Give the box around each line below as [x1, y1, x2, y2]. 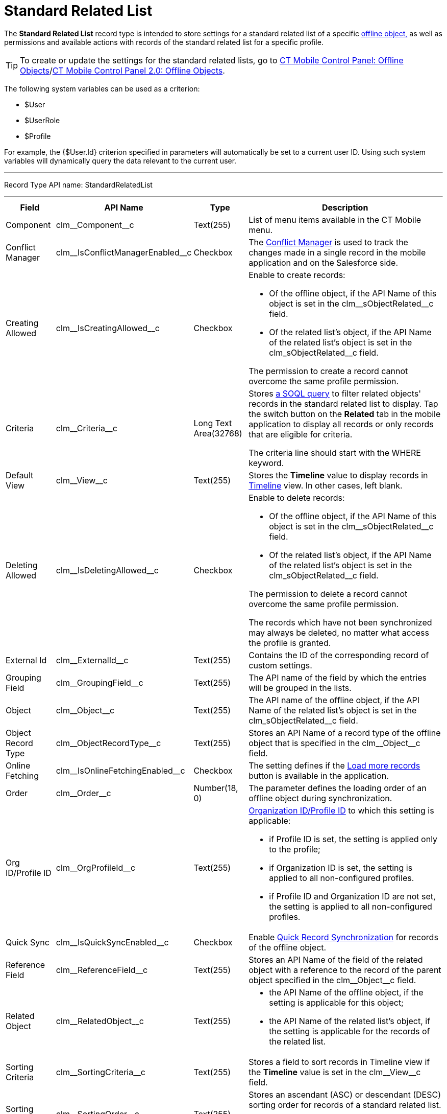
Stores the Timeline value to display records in [249, 470, 428, 480]
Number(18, [193, 782, 238, 793]
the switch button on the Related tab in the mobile [249, 408, 441, 419]
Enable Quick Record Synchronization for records [249, 932, 438, 942]
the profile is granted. [249, 637, 331, 648]
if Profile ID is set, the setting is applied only [269, 833, 438, 844]
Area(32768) [193, 428, 242, 438]
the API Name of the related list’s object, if [269, 1015, 431, 1026]
